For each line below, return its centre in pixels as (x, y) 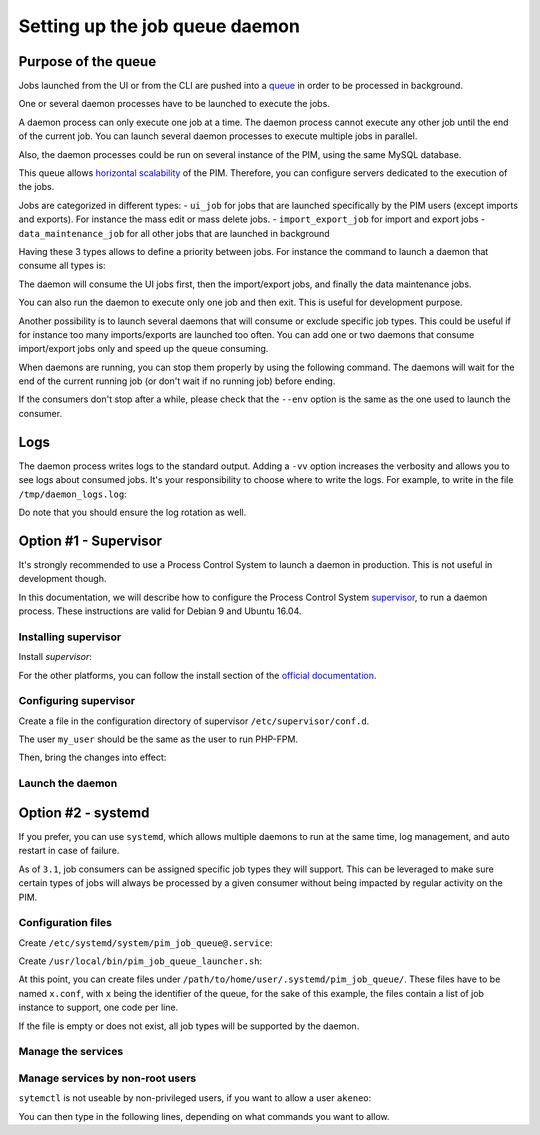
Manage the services (71, 1052)
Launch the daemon (68, 783)
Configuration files (65, 923)
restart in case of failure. (69, 851)
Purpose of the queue (87, 61)
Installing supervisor (70, 637)
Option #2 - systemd (84, 812)
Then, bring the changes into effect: (92, 757)
